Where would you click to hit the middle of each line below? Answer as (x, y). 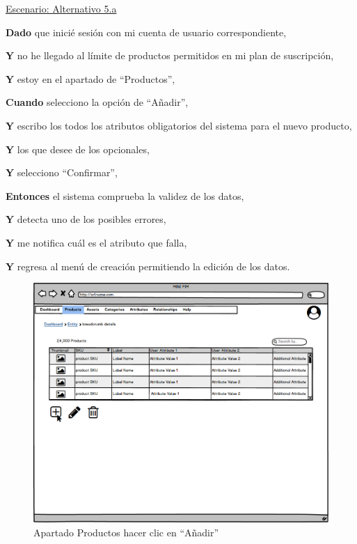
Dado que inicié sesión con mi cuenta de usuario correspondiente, (146, 32)
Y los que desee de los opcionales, (78, 149)
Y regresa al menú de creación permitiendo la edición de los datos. (148, 266)
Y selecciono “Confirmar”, (62, 172)
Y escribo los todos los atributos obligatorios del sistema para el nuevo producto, (179, 125)
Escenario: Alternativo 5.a (61, 8)
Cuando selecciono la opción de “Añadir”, (97, 102)
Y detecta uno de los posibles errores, (86, 219)
